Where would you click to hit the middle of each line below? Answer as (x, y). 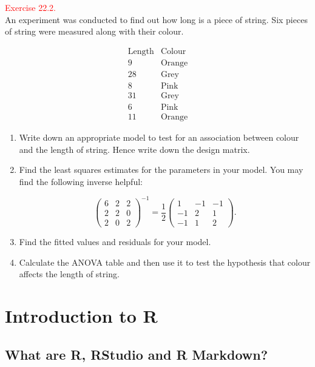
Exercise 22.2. (30, 7)
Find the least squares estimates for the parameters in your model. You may (161, 170)
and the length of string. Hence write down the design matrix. (134, 149)
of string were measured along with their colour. (94, 31)
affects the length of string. (69, 274)
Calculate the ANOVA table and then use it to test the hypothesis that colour (165, 262)
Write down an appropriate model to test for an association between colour (159, 137)
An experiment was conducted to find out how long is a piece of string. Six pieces (156, 19)
